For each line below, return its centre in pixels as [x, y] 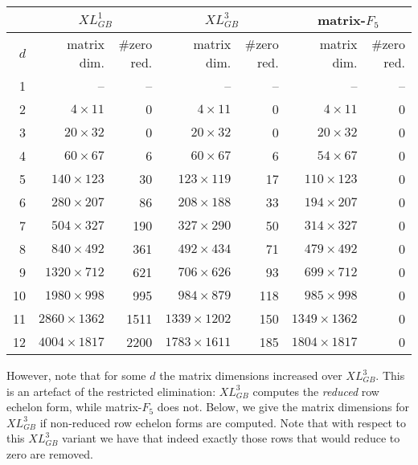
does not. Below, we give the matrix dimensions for [283, 407]
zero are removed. [50, 453]
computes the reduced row [316, 391]
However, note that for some [76, 375]
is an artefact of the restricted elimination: [111, 391]
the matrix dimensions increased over [251, 375]
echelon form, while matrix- [74, 407]
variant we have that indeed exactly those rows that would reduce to [231, 438]
